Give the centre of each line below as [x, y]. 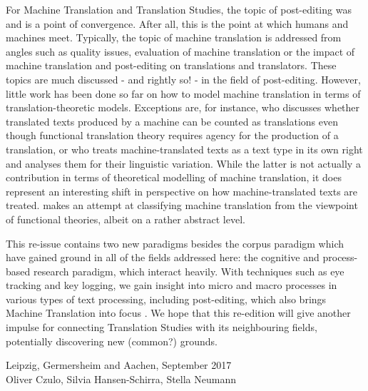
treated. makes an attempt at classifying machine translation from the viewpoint [182, 205]
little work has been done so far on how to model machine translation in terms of [183, 93]
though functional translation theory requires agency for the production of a [172, 135]
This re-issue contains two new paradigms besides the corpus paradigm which [175, 243]
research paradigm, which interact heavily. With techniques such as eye [189, 271]
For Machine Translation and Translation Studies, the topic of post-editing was [179, 9]
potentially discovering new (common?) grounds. [112, 341]
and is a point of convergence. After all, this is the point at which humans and [177, 23]
